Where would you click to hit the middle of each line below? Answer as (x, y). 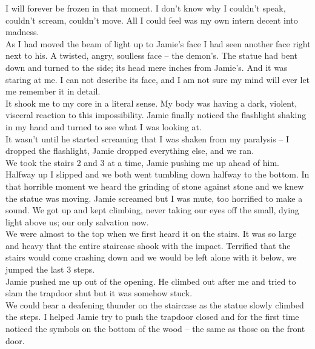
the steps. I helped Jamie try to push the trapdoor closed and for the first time (152, 317)
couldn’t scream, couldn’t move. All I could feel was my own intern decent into (152, 20)
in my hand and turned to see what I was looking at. (104, 126)
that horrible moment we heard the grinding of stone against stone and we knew (155, 186)
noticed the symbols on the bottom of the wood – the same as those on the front (155, 329)
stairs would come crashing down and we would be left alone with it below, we (151, 257)
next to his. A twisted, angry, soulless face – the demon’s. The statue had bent (151, 55)
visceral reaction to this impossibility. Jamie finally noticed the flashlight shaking (156, 115)
